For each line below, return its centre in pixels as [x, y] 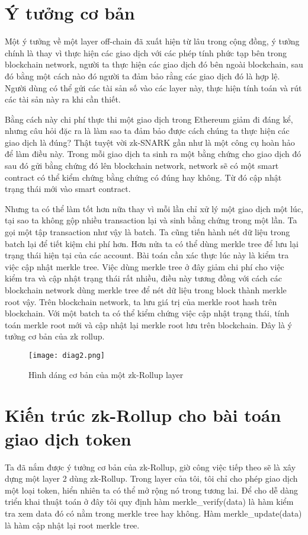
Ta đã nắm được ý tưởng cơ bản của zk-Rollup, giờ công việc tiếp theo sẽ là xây [150, 467]
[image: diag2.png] [67, 355]
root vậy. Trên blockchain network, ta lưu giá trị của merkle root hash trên [141, 301]
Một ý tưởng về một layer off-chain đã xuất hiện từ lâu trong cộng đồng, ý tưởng [152, 41]
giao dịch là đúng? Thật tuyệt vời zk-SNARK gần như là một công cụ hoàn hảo [150, 142]
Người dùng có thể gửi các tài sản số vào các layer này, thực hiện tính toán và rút [153, 87]
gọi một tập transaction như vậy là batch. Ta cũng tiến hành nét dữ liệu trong [147, 232]
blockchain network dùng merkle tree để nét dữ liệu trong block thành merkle [146, 290]
